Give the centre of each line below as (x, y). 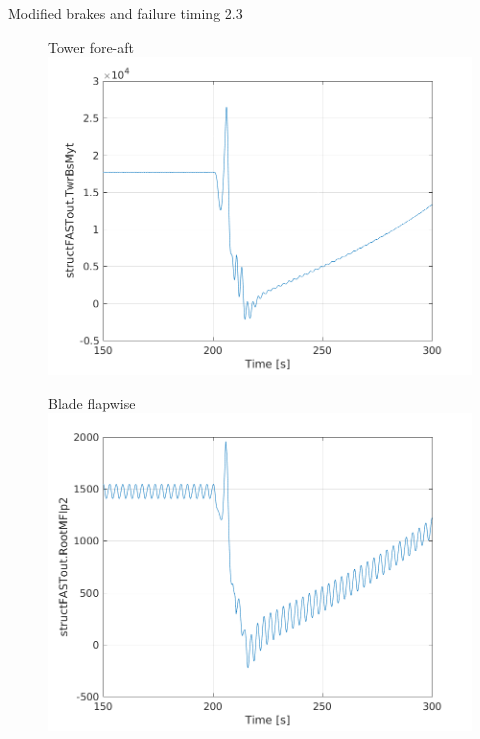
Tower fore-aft (91, 46)
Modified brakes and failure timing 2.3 (125, 13)
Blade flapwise (92, 402)
